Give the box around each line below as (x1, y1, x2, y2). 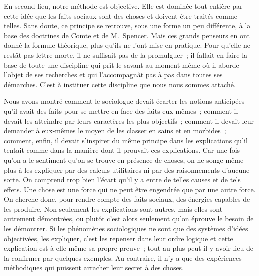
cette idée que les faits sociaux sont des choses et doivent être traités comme (4, 10, 237, 21)
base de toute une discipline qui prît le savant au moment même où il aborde (4, 59, 239, 70)
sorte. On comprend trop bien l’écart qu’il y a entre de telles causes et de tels (4, 174, 241, 185)
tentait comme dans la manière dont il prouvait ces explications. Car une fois (4, 145, 240, 155)
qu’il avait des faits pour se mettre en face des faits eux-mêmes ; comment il (4, 105, 238, 116)
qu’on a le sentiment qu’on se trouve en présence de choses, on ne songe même (4, 154, 244, 165)
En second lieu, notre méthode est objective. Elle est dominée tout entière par (4, 1, 243, 11)
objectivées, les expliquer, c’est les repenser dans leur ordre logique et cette (4, 233, 233, 243)
